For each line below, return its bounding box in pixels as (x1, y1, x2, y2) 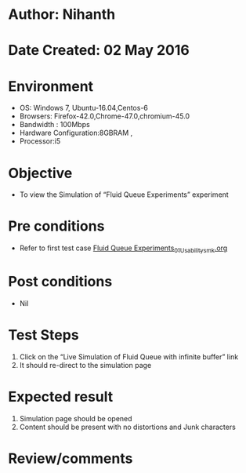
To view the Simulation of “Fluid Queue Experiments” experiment (19, 190, 229, 199)
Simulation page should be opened (19, 413, 132, 423)
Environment (8, 77, 94, 95)
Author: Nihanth (8, 5, 116, 24)
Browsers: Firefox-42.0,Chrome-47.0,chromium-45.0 (19, 111, 190, 121)
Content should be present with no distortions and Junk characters (19, 422, 237, 431)
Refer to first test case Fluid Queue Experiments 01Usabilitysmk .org (19, 243, 228, 254)
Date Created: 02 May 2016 (8, 42, 190, 60)
